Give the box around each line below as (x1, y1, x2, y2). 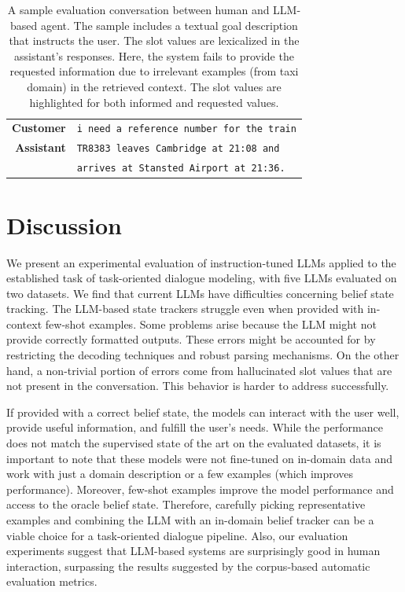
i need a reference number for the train (76, 123, 296, 135)
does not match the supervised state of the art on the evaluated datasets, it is (6, 435, 381, 451)
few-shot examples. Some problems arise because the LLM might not (45, 315, 377, 332)
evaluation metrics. (6, 573, 98, 590)
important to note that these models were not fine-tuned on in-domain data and (6, 450, 393, 466)
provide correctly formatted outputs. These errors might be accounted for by (6, 331, 376, 347)
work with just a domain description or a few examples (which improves (6, 465, 354, 482)
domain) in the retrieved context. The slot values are (27, 78, 282, 94)
